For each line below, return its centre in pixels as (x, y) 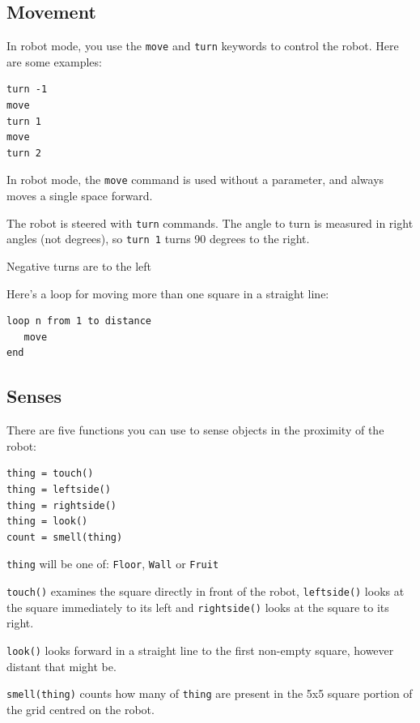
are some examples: (54, 61)
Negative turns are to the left (79, 265)
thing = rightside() (62, 505)
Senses (34, 396)
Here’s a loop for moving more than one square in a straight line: (168, 293)
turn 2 (24, 153)
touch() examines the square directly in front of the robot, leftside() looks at (206, 590)
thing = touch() (50, 474)
